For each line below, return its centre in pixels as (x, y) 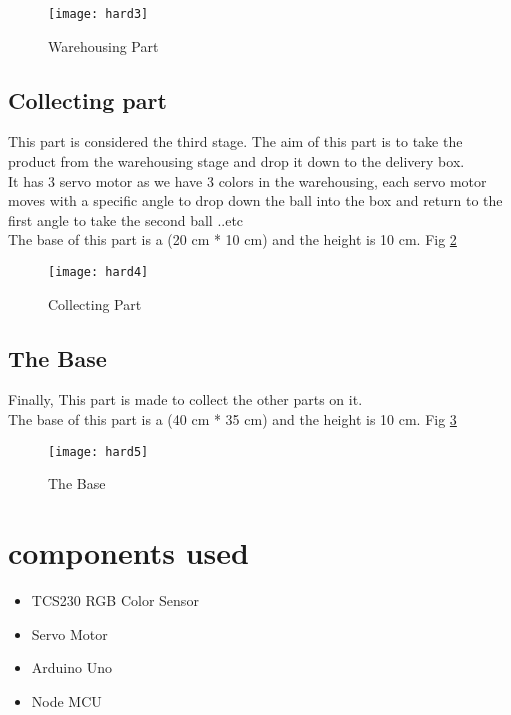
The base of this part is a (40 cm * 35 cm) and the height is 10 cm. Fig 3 (232, 419)
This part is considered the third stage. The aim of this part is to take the (235, 141)
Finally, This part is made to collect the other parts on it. (185, 399)
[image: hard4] (98, 272)
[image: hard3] (98, 14)
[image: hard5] (98, 451)
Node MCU (66, 700)
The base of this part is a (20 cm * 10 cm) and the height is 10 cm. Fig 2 (232, 239)
